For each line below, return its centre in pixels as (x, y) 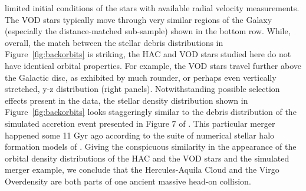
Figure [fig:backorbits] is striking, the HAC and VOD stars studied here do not (148, 54)
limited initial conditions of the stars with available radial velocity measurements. (152, 8)
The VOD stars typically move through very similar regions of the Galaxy (139, 19)
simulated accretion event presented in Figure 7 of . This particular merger (140, 123)
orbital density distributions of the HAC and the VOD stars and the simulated (147, 158)
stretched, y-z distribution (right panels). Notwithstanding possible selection (142, 89)
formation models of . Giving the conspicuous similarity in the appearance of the (151, 146)
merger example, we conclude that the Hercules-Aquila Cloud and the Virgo (142, 169)
